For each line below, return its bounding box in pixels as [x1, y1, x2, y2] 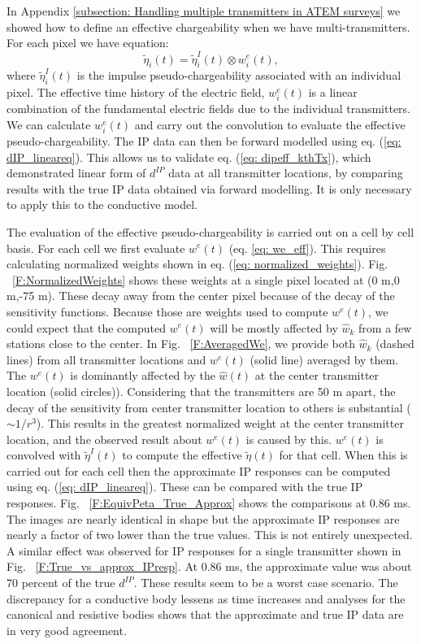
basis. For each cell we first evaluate [7, 239, 185, 256]
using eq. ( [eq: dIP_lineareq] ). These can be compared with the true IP [7, 478, 363, 495]
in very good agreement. [7, 621, 127, 638]
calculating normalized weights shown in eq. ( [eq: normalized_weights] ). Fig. [7, 255, 388, 272]
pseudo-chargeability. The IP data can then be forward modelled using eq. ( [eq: [7, 133, 401, 149]
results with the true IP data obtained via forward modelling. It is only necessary [7, 180, 412, 197]
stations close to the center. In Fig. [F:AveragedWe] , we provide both [7, 335, 355, 352]
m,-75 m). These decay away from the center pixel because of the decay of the [7, 287, 395, 304]
